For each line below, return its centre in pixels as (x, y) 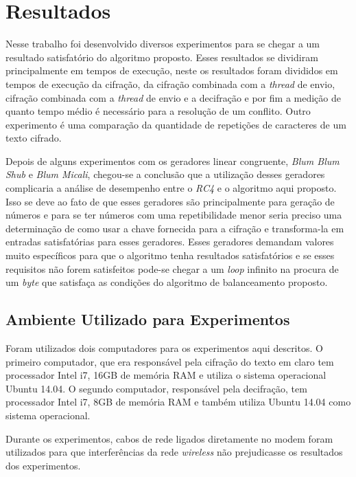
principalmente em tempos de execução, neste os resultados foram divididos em (172, 70)
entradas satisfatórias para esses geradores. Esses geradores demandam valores (170, 242)
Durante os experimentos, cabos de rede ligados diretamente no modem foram (169, 438)
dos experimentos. (43, 465)
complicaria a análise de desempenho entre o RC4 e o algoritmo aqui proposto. (171, 188)
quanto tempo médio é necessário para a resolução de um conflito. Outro (158, 111)
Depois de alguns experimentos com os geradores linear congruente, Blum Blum (173, 160)
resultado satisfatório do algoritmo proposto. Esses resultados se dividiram (162, 57)
